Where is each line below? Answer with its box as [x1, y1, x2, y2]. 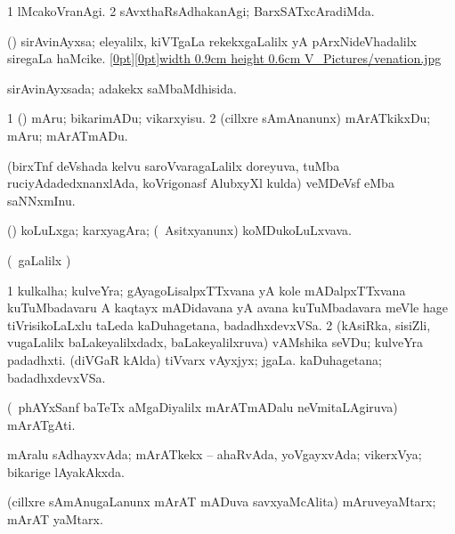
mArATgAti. [7, 415, 76, 433]
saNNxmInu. [7, 190, 76, 209]
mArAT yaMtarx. [7, 510, 103, 529]
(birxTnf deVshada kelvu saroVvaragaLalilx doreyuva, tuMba [7, 156, 340, 174]
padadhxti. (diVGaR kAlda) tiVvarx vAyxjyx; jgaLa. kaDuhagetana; [7, 350, 382, 368]
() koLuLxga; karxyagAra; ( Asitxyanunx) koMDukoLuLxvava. [7, 221, 352, 239]
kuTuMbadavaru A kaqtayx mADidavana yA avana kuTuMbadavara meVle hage [7, 298, 448, 317]
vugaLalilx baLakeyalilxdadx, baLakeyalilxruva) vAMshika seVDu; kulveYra [7, 333, 423, 352]
